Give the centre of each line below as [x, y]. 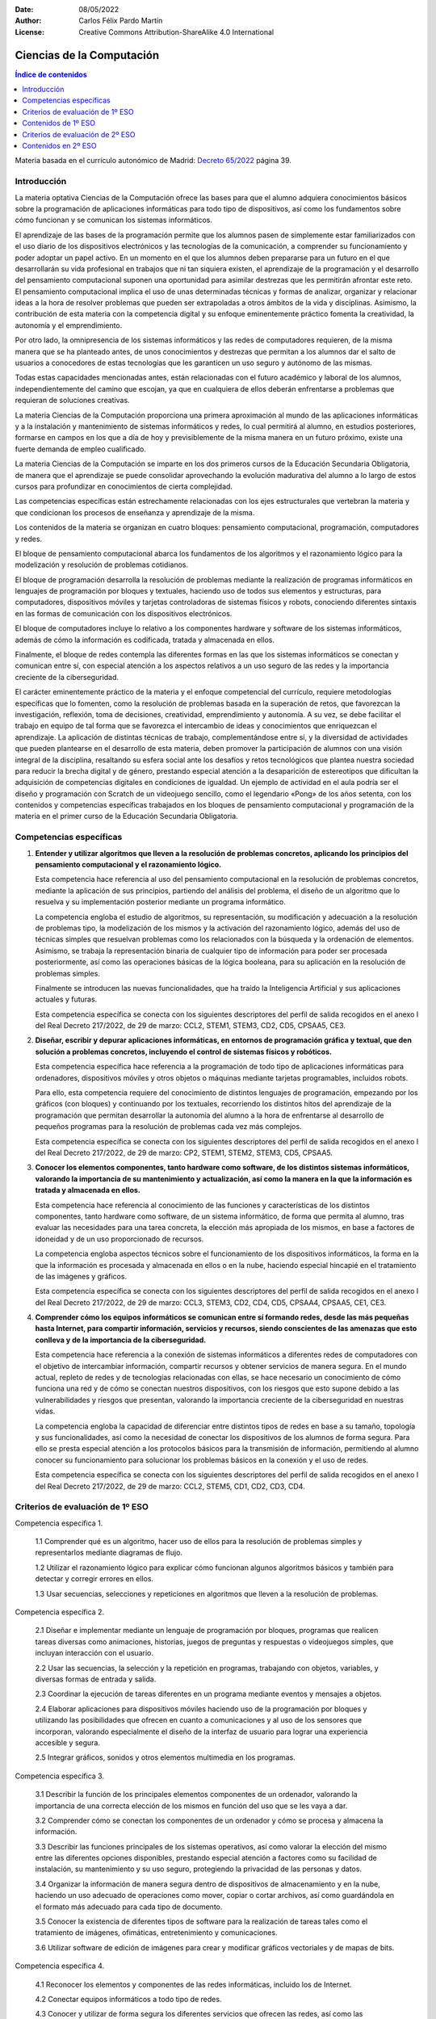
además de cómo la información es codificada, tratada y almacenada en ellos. [145, 640]
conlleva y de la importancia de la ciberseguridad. [121, 1340]
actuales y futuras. [66, 999]
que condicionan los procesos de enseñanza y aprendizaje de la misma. [135, 512]
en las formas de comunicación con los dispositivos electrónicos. [124, 613]
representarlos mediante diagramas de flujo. [109, 1553]
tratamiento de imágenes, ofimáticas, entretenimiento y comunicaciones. [156, 1933]
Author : [28, 21]
